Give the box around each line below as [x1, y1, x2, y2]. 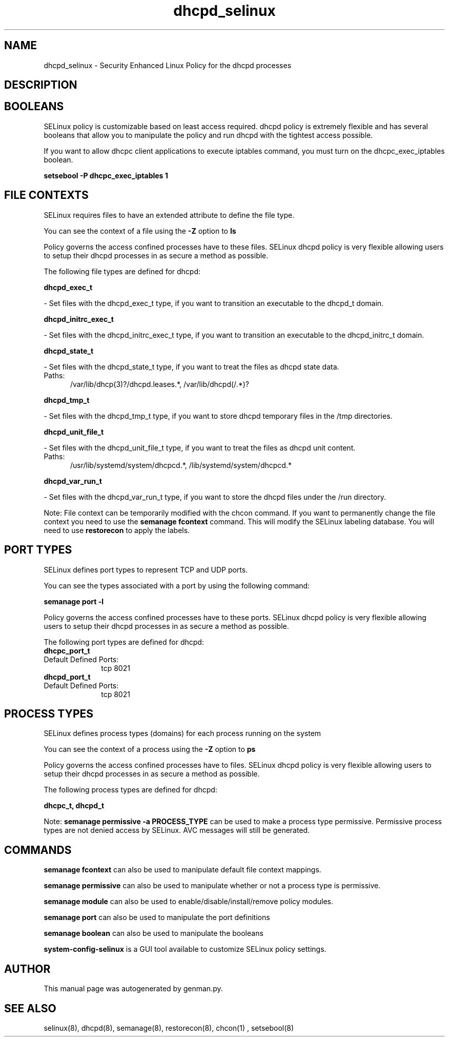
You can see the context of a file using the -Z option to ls [44, 226, 236, 235]
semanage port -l [44, 597, 104, 606]
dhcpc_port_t [44, 646, 90, 655]
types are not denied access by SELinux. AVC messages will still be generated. [44, 826, 310, 835]
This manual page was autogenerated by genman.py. [44, 984, 223, 993]
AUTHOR [4, 962, 51, 975]
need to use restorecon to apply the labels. [44, 525, 190, 535]
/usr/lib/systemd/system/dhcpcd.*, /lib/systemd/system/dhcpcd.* [70, 460, 292, 470]
